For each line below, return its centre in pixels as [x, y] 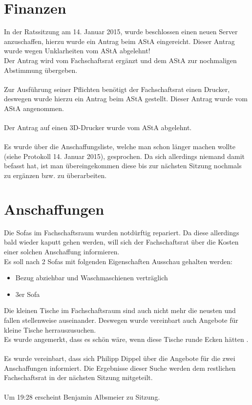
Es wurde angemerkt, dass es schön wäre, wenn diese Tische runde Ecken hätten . [126, 339]
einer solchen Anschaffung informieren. [62, 251]
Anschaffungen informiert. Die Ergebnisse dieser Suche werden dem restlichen [120, 368]
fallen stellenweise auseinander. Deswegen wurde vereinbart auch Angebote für [121, 320]
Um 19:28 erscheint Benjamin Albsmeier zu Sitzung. [82, 396]
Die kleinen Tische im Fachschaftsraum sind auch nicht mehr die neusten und [120, 310]
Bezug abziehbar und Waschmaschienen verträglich [92, 278]
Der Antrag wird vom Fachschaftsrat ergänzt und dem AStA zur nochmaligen [120, 60]
